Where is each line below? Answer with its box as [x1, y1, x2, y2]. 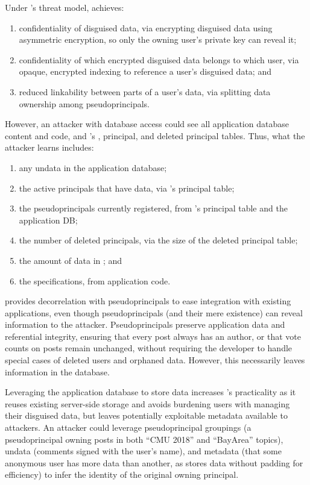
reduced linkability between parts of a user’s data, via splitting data [19, 85, 271, 98]
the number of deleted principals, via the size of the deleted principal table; [19, 234, 298, 246]
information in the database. [5, 365, 110, 378]
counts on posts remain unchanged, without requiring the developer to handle [5, 342, 293, 354]
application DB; [19, 213, 78, 226]
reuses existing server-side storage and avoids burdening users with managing [5, 397, 290, 410]
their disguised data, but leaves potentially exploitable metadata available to [5, 409, 288, 422]
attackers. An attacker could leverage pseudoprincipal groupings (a [5, 421, 251, 434]
